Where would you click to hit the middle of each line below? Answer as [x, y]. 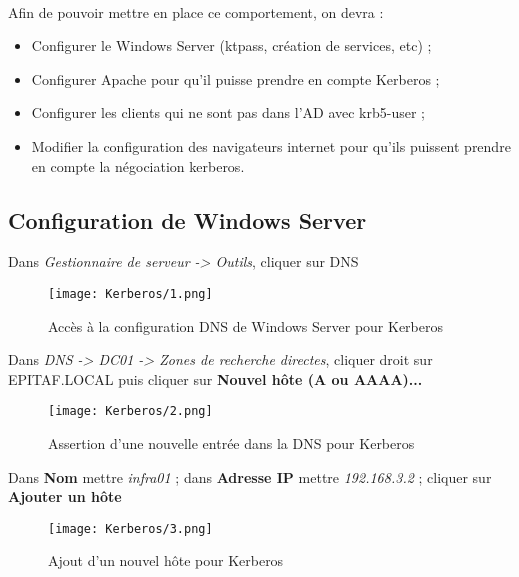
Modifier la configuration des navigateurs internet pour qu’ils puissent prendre [271, 145]
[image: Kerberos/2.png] [130, 411]
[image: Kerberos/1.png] [130, 293]
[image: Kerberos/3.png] [130, 528]
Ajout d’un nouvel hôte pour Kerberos [166, 560]
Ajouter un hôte [65, 496]
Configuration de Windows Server [187, 219]
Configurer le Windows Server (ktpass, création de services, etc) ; [231, 45]
